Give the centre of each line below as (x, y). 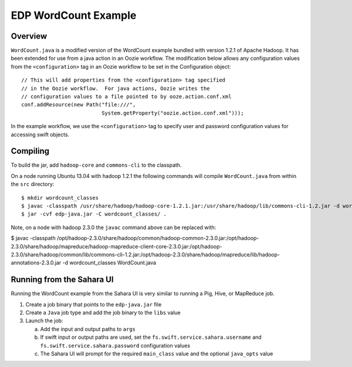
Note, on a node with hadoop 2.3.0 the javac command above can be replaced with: (114, 227)
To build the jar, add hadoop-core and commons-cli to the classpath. (96, 165)
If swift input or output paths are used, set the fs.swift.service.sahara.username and (151, 337)
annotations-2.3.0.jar (36, 263)
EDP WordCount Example (74, 15)
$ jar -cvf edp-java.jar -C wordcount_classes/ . (94, 214)
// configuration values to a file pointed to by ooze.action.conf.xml (126, 97)
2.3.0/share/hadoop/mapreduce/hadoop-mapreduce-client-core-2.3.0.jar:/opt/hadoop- (116, 246)
